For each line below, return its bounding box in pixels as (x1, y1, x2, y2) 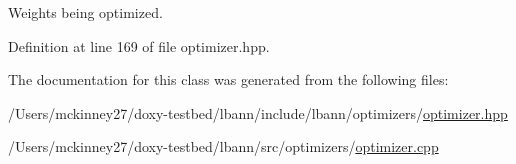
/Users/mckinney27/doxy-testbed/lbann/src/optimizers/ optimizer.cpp (8, 136, 439, 157)
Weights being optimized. (8, 2, 163, 22)
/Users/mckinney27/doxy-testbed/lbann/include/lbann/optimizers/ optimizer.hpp (8, 102, 508, 123)
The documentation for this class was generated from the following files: (8, 69, 449, 90)
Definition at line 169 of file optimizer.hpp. (8, 35, 270, 56)
